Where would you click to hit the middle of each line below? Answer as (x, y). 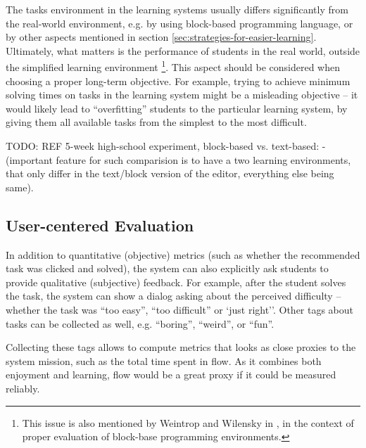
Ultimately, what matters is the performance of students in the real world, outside (183, 50)
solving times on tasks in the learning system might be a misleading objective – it (182, 95)
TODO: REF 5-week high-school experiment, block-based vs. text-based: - (166, 146)
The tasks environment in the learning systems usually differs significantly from (177, 9)
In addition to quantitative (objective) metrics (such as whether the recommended (183, 254)
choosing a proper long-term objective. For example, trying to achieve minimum (178, 81)
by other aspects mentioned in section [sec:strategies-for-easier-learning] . (161, 37)
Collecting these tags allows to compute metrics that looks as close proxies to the (181, 347)
